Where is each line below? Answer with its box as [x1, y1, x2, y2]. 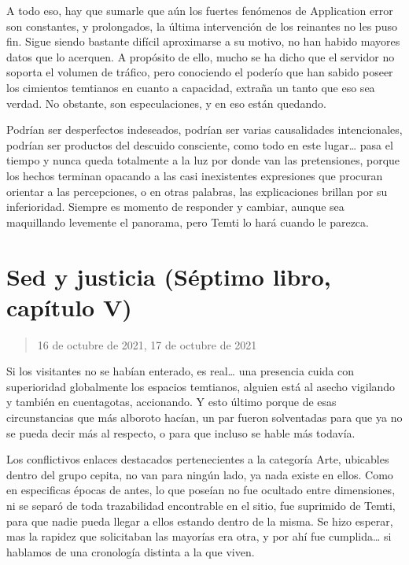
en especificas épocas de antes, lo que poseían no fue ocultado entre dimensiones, [6, 482, 396, 498]
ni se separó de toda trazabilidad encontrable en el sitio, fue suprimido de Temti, [6, 497, 396, 513]
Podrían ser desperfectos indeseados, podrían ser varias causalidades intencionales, [6, 121, 403, 138]
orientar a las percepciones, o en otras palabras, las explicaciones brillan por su [6, 183, 388, 199]
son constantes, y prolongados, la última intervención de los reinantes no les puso [6, 17, 397, 34]
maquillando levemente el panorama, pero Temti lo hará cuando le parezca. [6, 213, 369, 230]
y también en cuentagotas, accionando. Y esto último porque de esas [6, 393, 337, 410]
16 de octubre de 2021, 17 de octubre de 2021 [37, 336, 257, 353]
